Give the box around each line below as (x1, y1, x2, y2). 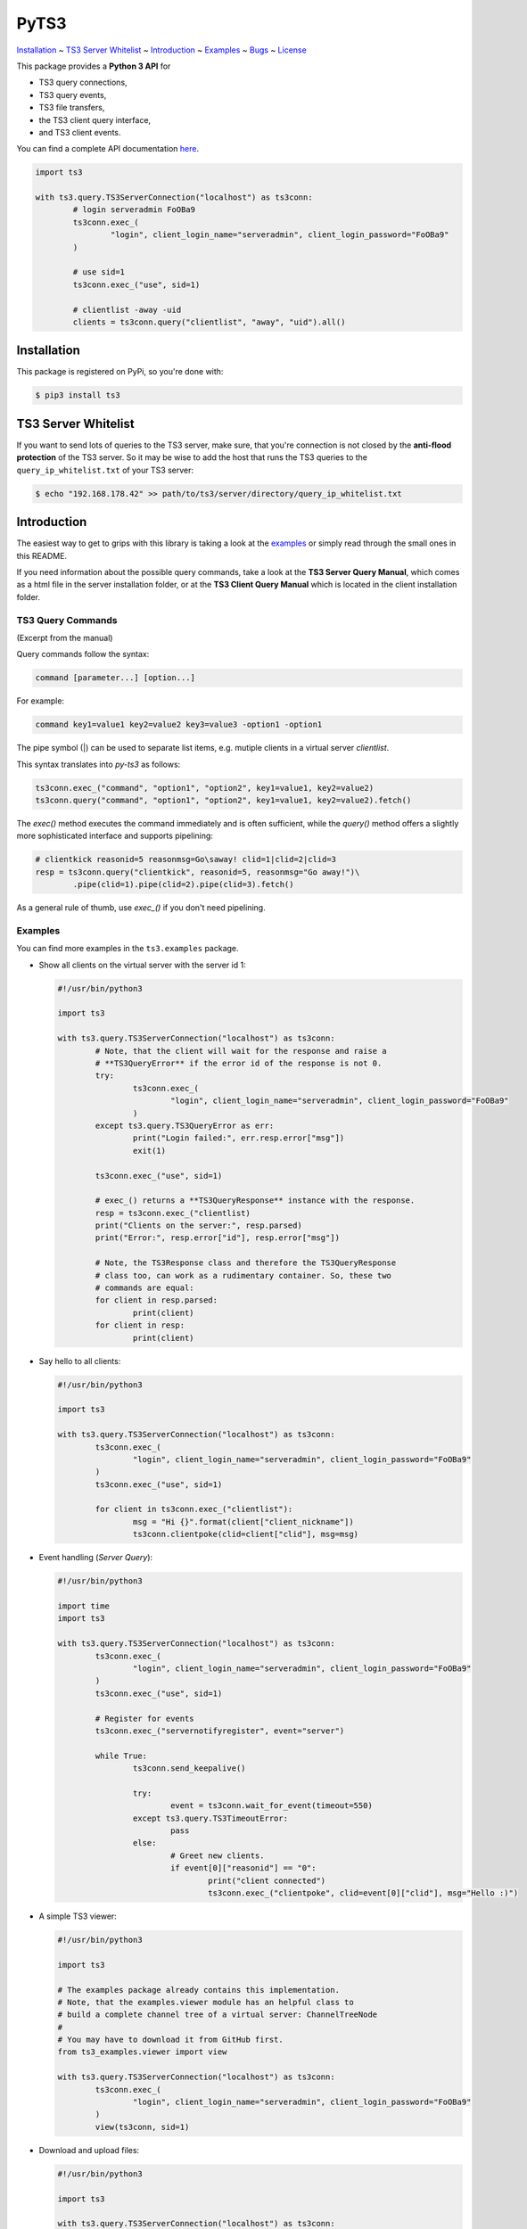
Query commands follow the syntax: (16, 649, 150, 660)
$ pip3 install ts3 (35, 391, 120, 400)
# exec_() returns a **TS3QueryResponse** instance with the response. (95, 1196, 416, 1205)
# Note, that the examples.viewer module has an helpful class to (57, 1997, 354, 2007)
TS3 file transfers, (38, 103, 105, 113)
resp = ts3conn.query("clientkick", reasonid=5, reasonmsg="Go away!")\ (35, 867, 360, 877)
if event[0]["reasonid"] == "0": (169, 1863, 317, 1873)
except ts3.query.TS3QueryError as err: (95, 1120, 275, 1131)
